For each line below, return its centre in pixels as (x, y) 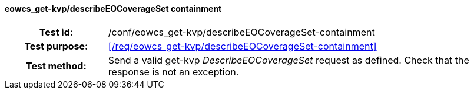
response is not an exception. (173, 72)
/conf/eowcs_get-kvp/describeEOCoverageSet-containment (241, 32)
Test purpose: (56, 46)
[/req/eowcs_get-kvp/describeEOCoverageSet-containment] (242, 46)
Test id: (56, 32)
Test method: (56, 66)
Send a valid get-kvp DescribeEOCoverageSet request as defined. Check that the (289, 60)
